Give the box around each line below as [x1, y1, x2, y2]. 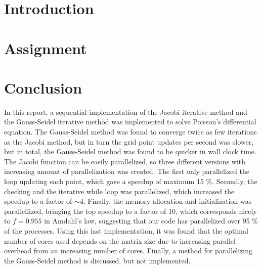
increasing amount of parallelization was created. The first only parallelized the [4, 166, 249, 176]
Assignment [4, 37, 87, 58]
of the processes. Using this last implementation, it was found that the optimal [4, 226, 248, 236]
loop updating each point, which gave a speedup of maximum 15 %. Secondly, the [4, 176, 257, 187]
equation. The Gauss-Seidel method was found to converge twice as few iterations [4, 126, 257, 137]
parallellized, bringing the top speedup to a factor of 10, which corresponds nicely [4, 205, 257, 216]
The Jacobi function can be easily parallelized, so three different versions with [4, 156, 246, 166]
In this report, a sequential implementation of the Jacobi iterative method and [4, 106, 247, 117]
